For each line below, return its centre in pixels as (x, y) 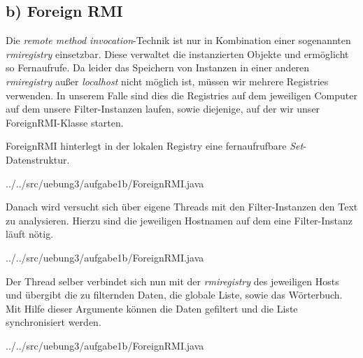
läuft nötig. (30, 234)
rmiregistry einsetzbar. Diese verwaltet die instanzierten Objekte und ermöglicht (177, 53)
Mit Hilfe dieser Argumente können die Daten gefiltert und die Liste (152, 308)
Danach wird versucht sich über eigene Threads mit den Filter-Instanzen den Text (182, 207)
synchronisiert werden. (54, 322)
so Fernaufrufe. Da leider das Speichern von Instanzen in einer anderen (158, 67)
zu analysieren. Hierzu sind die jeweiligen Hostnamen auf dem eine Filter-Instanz (179, 220)
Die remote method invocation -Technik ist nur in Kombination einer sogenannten (178, 40)
